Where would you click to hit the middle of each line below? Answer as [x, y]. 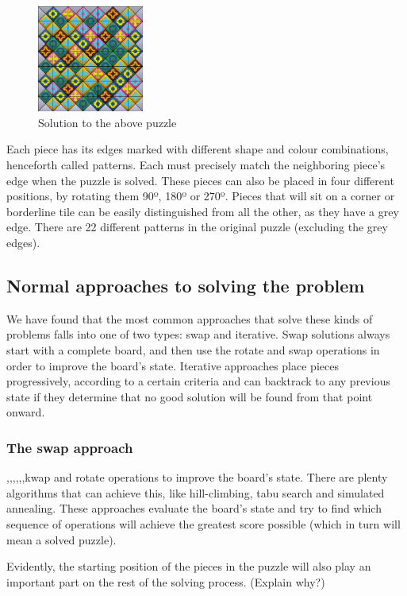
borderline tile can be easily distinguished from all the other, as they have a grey [203, 211]
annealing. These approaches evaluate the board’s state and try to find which [194, 508]
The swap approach [70, 447]
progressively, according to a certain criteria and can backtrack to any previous [198, 381]
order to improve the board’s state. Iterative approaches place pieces [173, 365]
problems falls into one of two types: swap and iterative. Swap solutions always [198, 334]
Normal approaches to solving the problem [186, 286]
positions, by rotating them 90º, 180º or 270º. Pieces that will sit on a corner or [201, 196]
